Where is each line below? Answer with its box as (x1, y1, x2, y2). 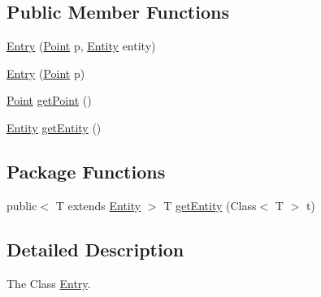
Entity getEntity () (7, 118, 102, 136)
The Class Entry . (7, 274, 91, 291)
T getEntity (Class (163, 196, 257, 213)
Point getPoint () (7, 92, 92, 109)
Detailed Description (7, 236, 184, 261)
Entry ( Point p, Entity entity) (7, 37, 156, 54)
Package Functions (7, 158, 166, 183)
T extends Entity (55, 196, 141, 213)
